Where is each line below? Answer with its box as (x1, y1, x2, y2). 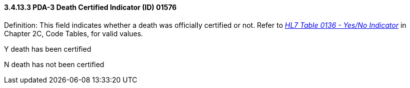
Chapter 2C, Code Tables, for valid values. (4, 29, 143, 38)
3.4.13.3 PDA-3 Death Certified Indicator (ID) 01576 (4, 3, 177, 11)
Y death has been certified (4, 44, 91, 53)
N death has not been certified (4, 60, 104, 69)
